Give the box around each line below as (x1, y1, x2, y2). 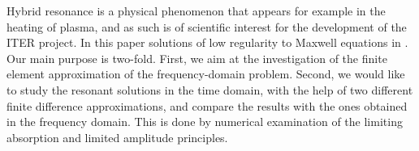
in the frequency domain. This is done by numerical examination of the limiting (6, 113, 403, 130)
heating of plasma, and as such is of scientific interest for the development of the (6, 18, 407, 35)
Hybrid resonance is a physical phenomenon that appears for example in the (6, 2, 386, 19)
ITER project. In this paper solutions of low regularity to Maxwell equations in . (6, 34, 408, 51)
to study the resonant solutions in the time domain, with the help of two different (6, 81, 413, 98)
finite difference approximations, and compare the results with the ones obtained (6, 97, 408, 114)
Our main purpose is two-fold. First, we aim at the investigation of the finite (6, 49, 387, 66)
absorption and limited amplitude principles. (6, 128, 228, 145)
